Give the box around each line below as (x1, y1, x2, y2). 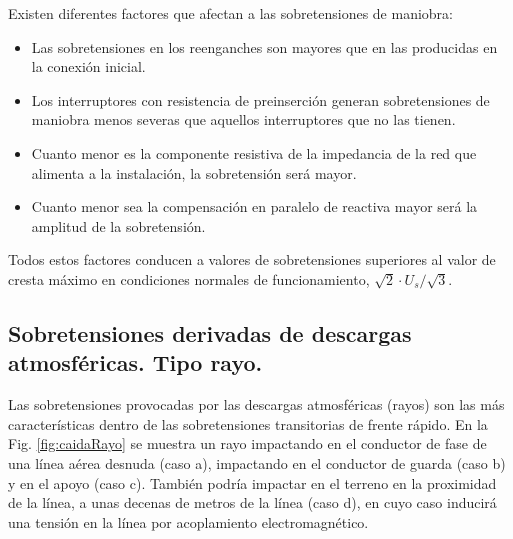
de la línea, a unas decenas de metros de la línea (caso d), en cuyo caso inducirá (8, 492, 497, 513)
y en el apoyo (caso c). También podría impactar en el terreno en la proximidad (8, 472, 497, 493)
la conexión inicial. (31, 56, 146, 77)
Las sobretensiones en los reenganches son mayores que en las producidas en (31, 36, 498, 57)
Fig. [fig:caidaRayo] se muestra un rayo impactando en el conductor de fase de (8, 433, 487, 454)
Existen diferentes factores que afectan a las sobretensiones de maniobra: (8, 3, 453, 23)
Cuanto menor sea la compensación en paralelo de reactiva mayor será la (31, 196, 478, 217)
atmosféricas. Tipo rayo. (8, 347, 263, 378)
